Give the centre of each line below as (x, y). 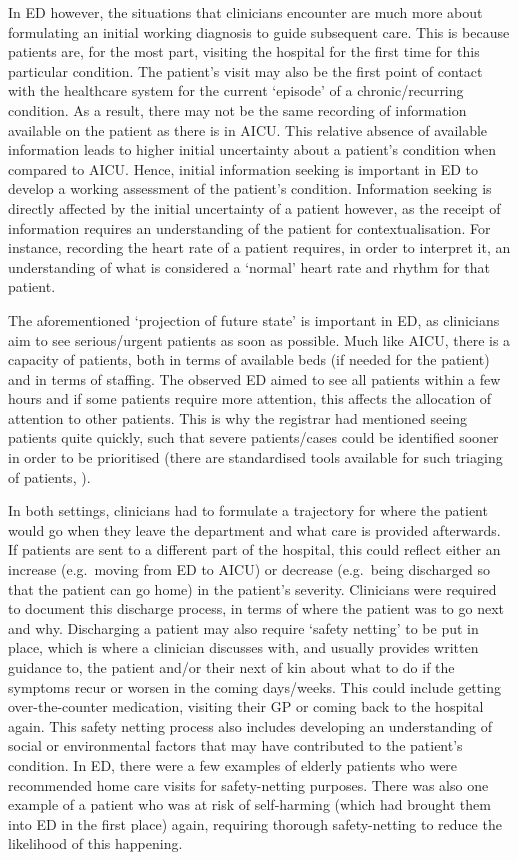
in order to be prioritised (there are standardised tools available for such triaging (255, 457)
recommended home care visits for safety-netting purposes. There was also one (248, 784)
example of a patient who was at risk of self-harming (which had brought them (249, 804)
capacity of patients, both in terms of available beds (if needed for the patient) (249, 359)
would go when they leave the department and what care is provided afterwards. (254, 529)
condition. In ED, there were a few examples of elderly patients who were (233, 764)
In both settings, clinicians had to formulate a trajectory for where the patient (248, 510)
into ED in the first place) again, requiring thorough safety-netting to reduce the (255, 823)
